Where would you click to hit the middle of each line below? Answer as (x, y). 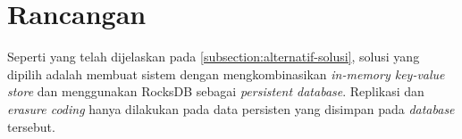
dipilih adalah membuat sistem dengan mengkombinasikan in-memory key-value (226, 74)
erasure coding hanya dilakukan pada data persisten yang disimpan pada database (231, 108)
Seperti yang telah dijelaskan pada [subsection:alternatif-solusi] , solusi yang (214, 57)
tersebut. (31, 126)
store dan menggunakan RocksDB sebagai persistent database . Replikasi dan (216, 91)
